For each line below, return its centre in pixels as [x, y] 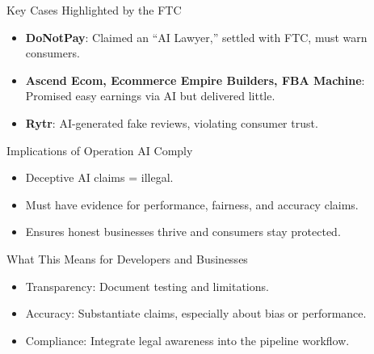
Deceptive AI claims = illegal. [99, 177]
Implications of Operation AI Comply [100, 150]
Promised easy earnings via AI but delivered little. [150, 96]
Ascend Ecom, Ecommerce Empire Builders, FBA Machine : [195, 80]
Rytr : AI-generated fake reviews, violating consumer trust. [172, 122]
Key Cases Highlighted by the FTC [94, 10]
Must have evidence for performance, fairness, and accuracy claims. [192, 204]
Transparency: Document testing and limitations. [147, 286]
